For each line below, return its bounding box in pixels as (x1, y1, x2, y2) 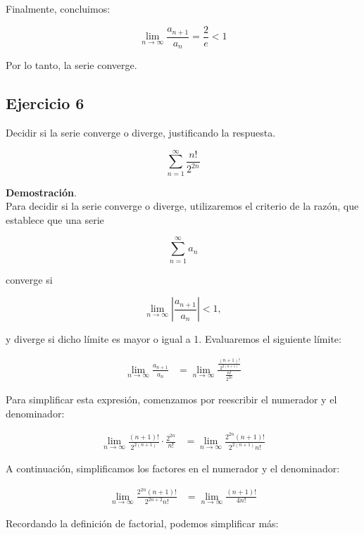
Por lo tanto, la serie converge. (6, 58, 137, 73)
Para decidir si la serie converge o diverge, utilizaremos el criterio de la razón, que (6, 199, 359, 213)
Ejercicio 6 (6, 92, 84, 114)
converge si (6, 272, 53, 287)
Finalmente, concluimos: (6, 1, 111, 15)
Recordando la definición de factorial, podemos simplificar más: (6, 515, 279, 530)
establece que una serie (6, 212, 104, 227)
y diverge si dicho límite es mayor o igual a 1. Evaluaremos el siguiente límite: (6, 332, 341, 346)
